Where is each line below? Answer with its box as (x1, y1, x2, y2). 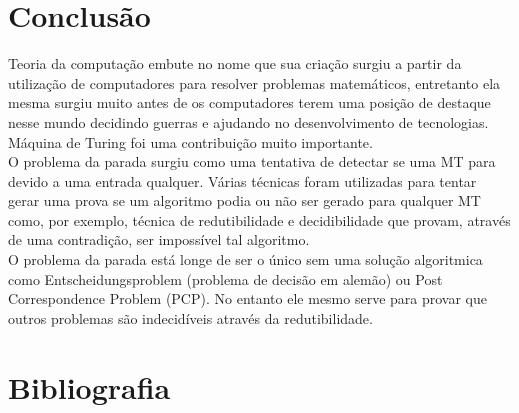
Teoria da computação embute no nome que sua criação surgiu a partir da (8, 53, 462, 74)
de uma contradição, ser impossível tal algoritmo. (8, 229, 310, 250)
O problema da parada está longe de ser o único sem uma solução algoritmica (8, 249, 483, 270)
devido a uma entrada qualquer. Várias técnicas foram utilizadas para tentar (8, 170, 477, 191)
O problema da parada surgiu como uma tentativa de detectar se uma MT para (8, 151, 496, 172)
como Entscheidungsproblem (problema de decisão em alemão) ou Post (8, 268, 443, 289)
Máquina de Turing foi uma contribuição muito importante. (8, 131, 373, 152)
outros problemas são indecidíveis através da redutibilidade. (8, 307, 373, 328)
